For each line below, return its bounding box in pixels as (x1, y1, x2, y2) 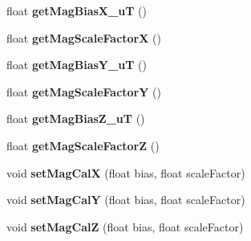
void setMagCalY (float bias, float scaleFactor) (6, 191, 245, 208)
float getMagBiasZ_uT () (6, 110, 145, 127)
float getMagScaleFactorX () (6, 29, 161, 46)
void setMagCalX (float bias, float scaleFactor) (6, 164, 245, 181)
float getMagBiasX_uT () (6, 2, 147, 18)
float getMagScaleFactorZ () (6, 137, 160, 153)
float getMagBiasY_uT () (6, 56, 147, 73)
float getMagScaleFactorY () (6, 83, 161, 100)
